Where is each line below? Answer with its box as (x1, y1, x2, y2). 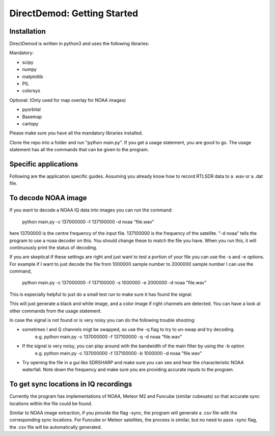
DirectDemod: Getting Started (9, 8, 139, 19)
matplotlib (22, 73, 43, 79)
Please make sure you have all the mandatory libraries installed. (9, 130, 143, 136)
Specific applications (9, 159, 78, 168)
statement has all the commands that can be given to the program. (9, 147, 149, 153)
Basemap (22, 114, 42, 120)
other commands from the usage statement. (9, 308, 102, 314)
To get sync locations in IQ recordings (9, 380, 132, 389)
